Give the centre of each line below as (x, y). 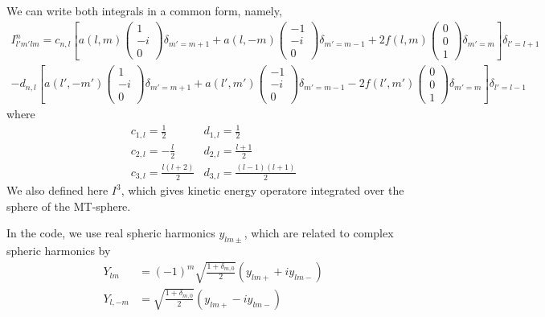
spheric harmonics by (59, 251)
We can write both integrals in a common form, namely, (144, 10)
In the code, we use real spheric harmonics (111, 233)
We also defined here (57, 190)
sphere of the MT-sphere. (69, 206)
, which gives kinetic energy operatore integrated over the (262, 190)
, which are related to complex (319, 233)
